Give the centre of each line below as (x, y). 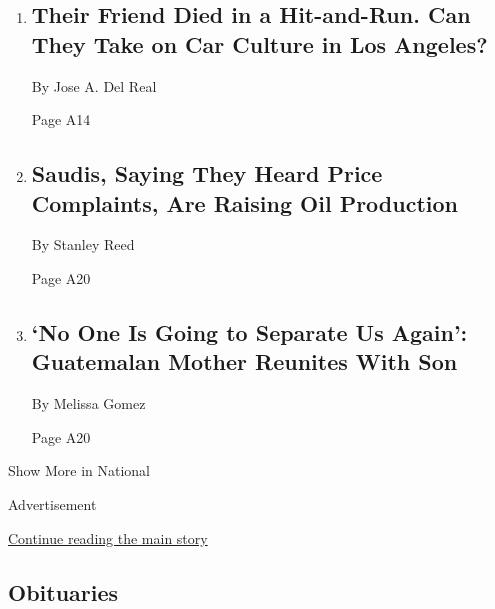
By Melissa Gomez (88, 403)
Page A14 (61, 119)
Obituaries (63, 591)
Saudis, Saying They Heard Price (207, 173)
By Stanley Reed (83, 244)
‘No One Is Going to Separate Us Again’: (249, 331)
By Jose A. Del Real (94, 85)
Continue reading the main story (108, 537)
